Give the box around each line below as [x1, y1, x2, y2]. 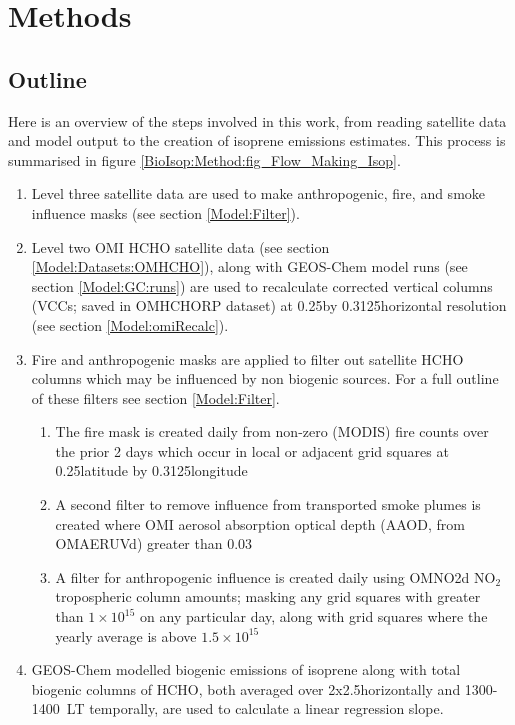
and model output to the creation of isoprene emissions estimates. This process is [8, 130, 506, 151]
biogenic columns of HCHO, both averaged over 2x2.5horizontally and [31, 678, 461, 699]
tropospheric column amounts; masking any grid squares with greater [55, 586, 481, 607]
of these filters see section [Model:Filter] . [31, 387, 280, 408]
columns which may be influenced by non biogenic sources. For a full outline [31, 368, 499, 389]
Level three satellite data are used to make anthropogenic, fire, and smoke [31, 183, 486, 204]
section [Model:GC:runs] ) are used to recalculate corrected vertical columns [31, 275, 493, 296]
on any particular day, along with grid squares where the [140, 606, 488, 627]
